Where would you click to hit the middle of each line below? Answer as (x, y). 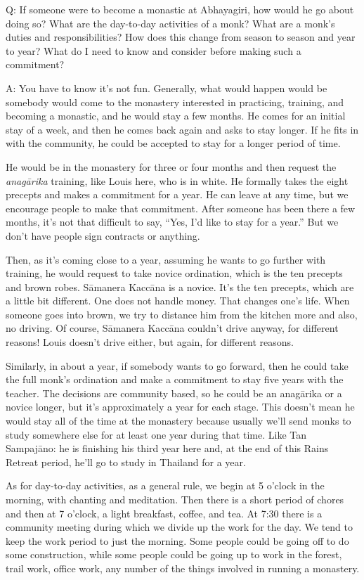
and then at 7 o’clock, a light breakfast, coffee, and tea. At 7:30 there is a (164, 513)
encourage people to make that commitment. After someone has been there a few (181, 208)
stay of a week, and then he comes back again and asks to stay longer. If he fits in (182, 129)
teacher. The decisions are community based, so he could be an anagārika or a (174, 393)
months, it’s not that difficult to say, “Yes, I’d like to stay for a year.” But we (172, 222)
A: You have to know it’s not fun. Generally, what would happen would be (167, 88)
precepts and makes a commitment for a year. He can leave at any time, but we (177, 194)
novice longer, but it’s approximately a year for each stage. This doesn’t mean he (180, 407)
